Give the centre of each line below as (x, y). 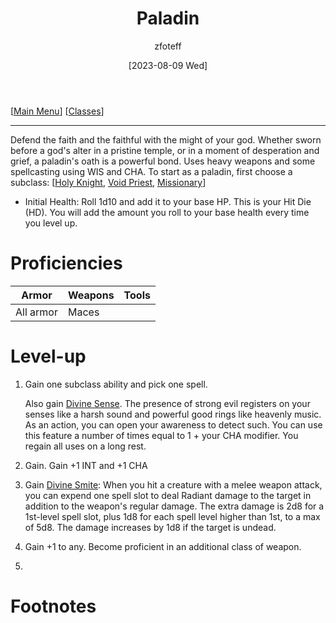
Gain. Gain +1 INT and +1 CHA (86, 465)
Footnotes (53, 606)
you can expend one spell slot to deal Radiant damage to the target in (168, 495)
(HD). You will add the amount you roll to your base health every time (167, 212)
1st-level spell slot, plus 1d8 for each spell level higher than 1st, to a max (172, 516)
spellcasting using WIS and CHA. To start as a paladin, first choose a (151, 171)
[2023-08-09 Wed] (168, 65)
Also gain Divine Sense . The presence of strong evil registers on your (167, 403)
